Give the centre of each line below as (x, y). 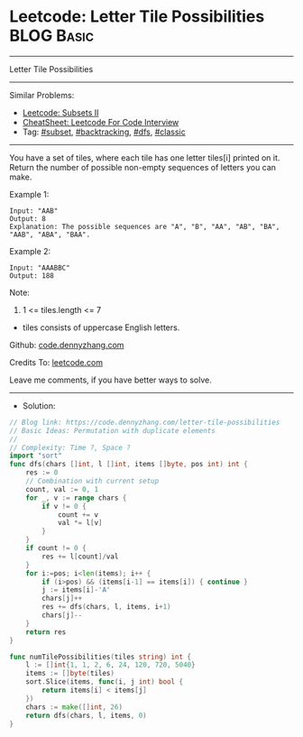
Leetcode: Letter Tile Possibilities (137, 17)
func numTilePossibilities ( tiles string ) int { (101, 657)
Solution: (39, 405)
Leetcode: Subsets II (60, 112)
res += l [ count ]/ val (80, 557)
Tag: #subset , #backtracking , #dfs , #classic (104, 132)
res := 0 (42, 473)
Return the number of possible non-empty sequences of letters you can (143, 167)
